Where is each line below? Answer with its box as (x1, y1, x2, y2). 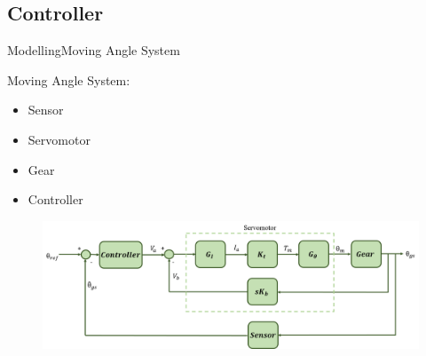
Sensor (28, 100, 64, 119)
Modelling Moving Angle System (7, 41, 180, 59)
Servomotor (28, 130, 91, 148)
